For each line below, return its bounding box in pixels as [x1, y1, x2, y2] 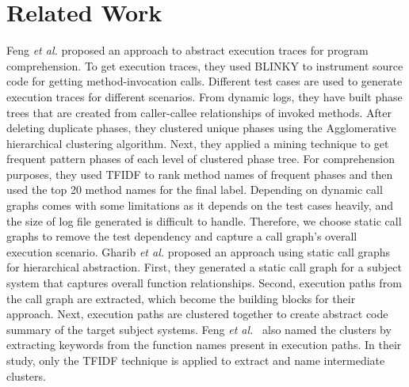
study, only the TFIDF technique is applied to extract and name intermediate [6, 352, 385, 368]
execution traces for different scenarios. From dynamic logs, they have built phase [6, 88, 403, 104]
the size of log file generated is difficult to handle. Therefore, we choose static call [6, 212, 402, 229]
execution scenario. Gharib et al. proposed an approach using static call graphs [6, 243, 391, 260]
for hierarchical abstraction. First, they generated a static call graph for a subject [6, 259, 402, 275]
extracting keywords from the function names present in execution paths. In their [6, 336, 402, 353]
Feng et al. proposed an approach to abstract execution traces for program [6, 42, 369, 59]
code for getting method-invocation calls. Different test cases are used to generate [6, 73, 403, 89]
